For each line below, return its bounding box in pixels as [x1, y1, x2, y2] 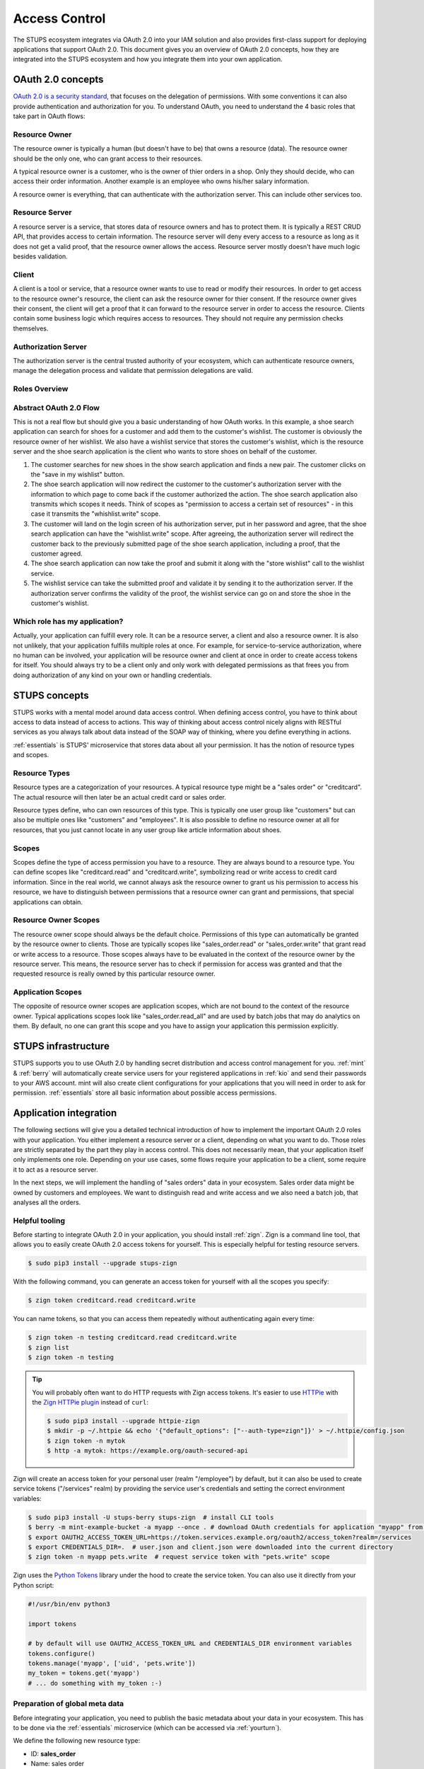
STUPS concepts [13, 689, 90, 701]
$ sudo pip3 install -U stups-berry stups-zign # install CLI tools [28, 1513, 274, 1521]
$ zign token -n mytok [47, 1436, 126, 1445]
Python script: [13, 1581, 54, 1589]
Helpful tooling [13, 1216, 65, 1226]
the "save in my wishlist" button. [30, 470, 125, 478]
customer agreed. [30, 549, 83, 558]
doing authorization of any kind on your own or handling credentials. [13, 671, 212, 679]
